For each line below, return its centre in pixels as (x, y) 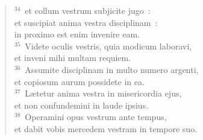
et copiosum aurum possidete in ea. (79, 81)
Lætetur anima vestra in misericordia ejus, (103, 93)
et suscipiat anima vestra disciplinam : (86, 22)
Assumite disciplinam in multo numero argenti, (112, 69)
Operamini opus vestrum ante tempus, (96, 117)
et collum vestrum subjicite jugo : (88, 10)
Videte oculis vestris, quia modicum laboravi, (108, 46)
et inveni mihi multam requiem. (73, 58)
